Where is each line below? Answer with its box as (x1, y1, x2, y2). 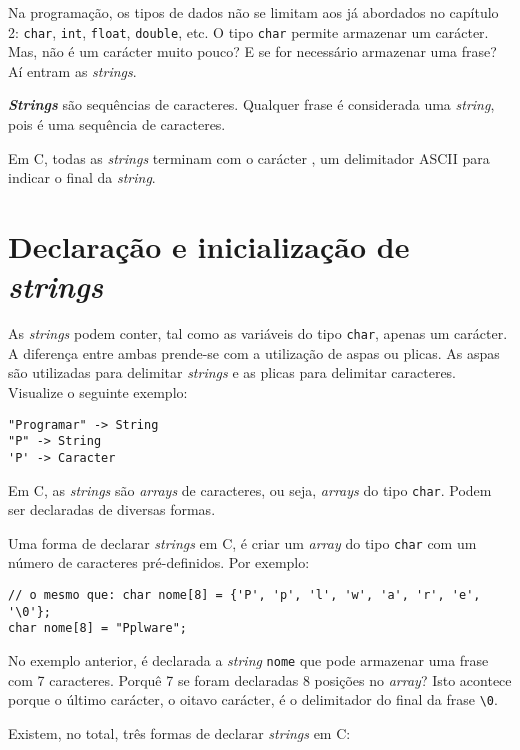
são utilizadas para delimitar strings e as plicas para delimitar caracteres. (8, 362, 457, 383)
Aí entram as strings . (8, 60, 137, 81)
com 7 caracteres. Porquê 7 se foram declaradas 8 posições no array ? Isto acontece (8, 669, 512, 690)
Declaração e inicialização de (8, 226, 410, 266)
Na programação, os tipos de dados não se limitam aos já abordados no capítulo (8, 2, 499, 22)
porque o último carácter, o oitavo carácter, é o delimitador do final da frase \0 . (8, 689, 498, 710)
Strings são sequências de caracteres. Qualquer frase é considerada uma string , (8, 94, 495, 115)
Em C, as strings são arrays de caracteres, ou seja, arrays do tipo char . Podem (8, 479, 492, 500)
